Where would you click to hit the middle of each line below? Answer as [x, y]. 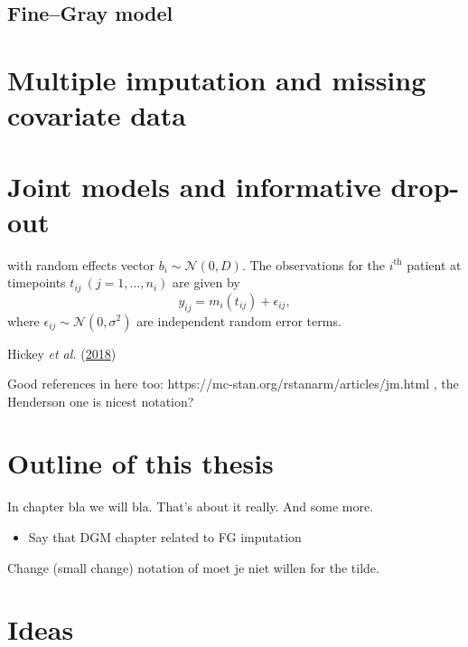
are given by [206, 282]
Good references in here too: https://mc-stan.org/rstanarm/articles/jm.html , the [233, 384]
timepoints [37, 282]
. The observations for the [314, 264]
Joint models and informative [194, 186]
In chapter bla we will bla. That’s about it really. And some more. [191, 506]
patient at [434, 264]
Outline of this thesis [140, 463]
